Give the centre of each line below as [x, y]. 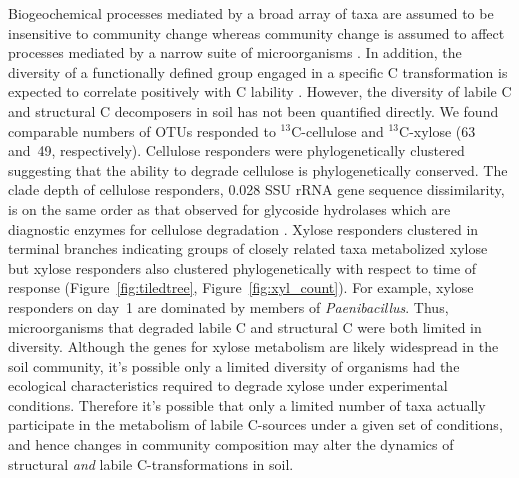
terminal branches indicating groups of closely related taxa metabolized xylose [248, 248]
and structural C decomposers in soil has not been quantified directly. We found [253, 110]
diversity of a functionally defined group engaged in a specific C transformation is [258, 71]
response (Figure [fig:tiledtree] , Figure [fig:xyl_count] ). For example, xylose [241, 287]
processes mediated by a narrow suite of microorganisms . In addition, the [235, 52]
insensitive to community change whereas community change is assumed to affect [256, 32]
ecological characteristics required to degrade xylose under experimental [228, 385]
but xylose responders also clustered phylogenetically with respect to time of [242, 267]
